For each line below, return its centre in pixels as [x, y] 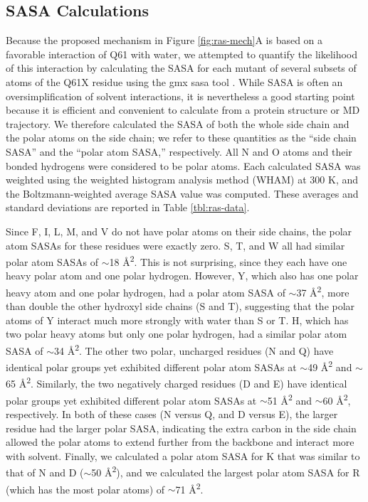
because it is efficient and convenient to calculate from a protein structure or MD [183, 110]
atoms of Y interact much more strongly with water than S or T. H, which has [177, 320]
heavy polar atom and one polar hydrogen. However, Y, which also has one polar [182, 276]
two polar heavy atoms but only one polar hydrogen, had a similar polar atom [177, 334]
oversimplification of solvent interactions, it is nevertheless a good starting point [180, 96]
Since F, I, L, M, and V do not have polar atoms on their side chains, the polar [179, 231]
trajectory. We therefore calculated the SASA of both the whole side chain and [178, 123]
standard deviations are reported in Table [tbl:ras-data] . [128, 207]
